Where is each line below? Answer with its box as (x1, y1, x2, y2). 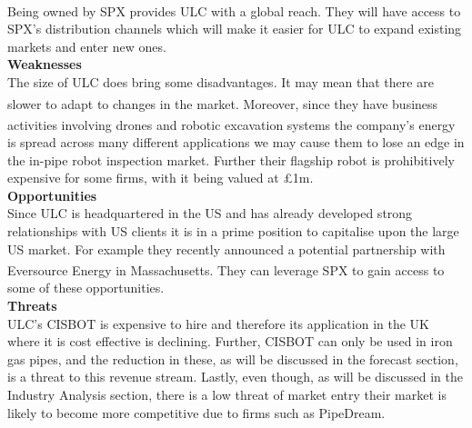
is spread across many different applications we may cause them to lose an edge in (7, 133, 465, 152)
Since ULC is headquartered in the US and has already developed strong (7, 204, 413, 223)
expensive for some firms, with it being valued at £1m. (7, 168, 314, 187)
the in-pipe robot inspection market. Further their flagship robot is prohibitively (7, 150, 455, 169)
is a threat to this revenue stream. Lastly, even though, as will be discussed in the (7, 367, 464, 386)
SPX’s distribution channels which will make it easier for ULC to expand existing (7, 19, 462, 38)
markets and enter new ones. (7, 36, 166, 55)
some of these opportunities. (7, 278, 165, 297)
